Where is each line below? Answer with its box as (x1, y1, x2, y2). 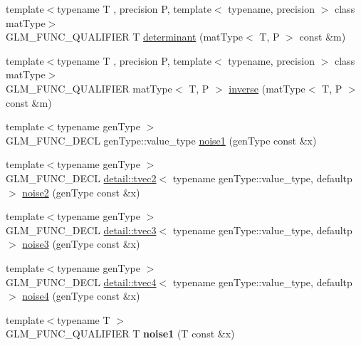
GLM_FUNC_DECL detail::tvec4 (6, 274, 157, 289)
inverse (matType (229, 80, 305, 95)
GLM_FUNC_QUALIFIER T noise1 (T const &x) (6, 326, 235, 341)
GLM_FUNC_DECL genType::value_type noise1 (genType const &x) (6, 132, 317, 147)
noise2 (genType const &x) (22, 184, 140, 199)
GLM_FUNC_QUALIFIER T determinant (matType (6, 29, 244, 44)
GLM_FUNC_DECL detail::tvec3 (6, 222, 157, 237)
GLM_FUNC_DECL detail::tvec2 (6, 170, 157, 185)
